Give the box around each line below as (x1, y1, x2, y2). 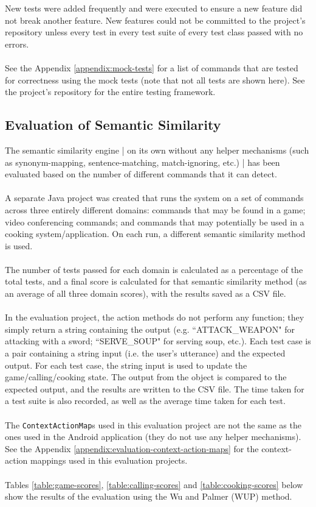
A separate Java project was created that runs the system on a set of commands (5, 191, 304, 204)
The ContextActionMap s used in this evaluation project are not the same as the (5, 418, 301, 431)
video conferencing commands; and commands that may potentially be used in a (5, 215, 304, 228)
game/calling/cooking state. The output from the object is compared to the (5, 370, 287, 383)
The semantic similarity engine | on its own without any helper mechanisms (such (5, 143, 309, 156)
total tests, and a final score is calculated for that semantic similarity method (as (5, 275, 307, 288)
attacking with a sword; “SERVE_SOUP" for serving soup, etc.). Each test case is (5, 335, 311, 347)
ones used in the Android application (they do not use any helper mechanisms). (5, 430, 301, 443)
